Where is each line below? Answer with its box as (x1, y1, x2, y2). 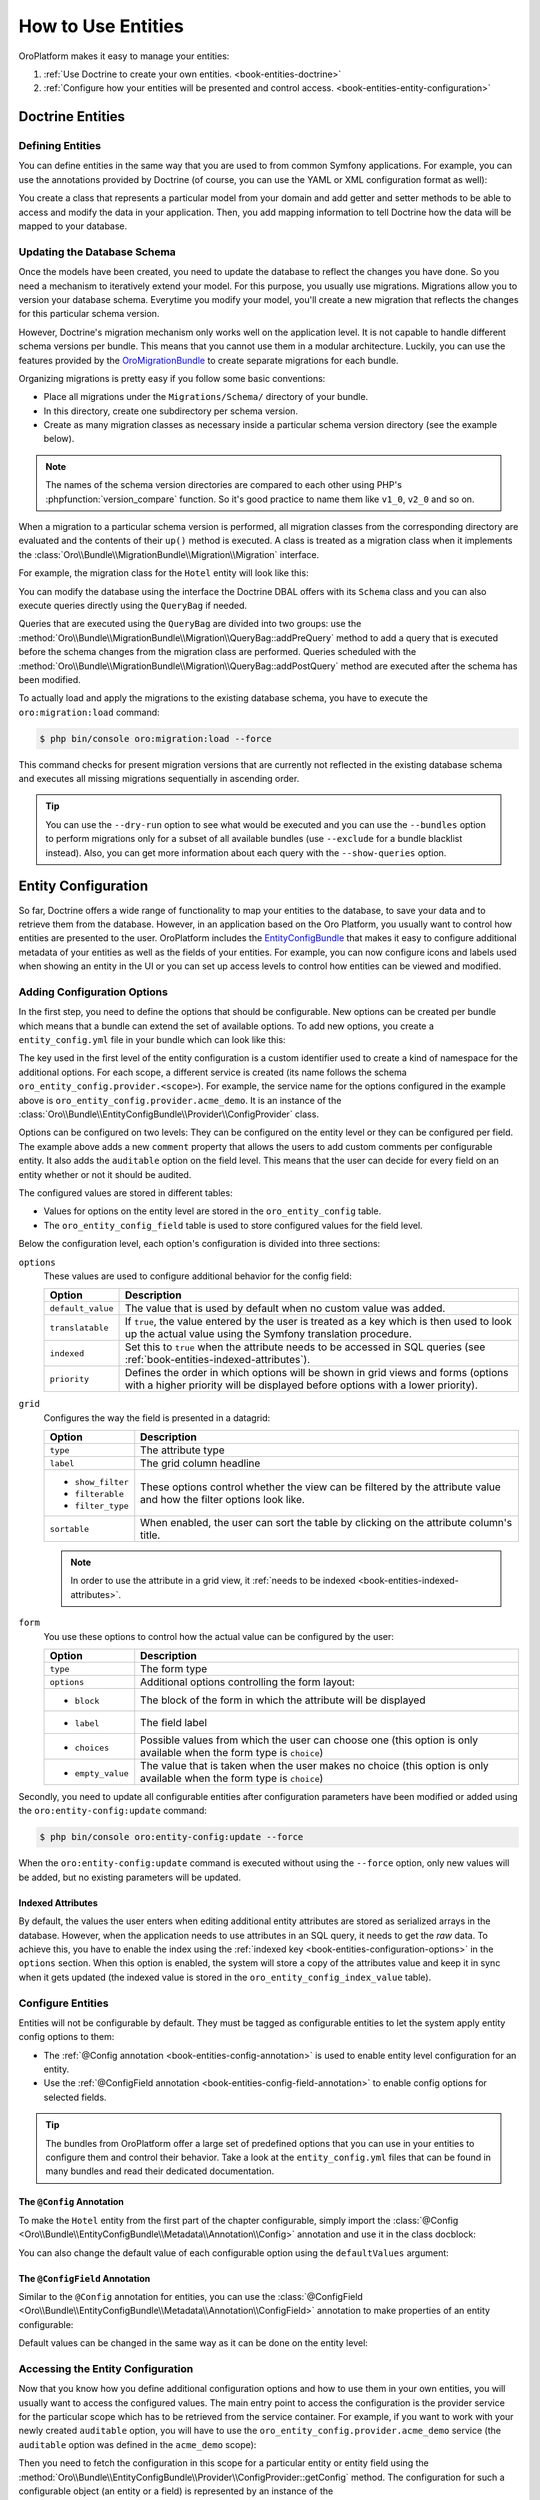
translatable (49, 1322, 109, 1333)
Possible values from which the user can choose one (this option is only (140, 1733, 479, 1747)
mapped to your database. (18, 220, 128, 232)
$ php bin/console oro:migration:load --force (39, 733, 272, 744)
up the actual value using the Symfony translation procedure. (124, 1327, 412, 1341)
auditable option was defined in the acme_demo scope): (18, 2438, 257, 2450)
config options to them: (18, 2031, 115, 2043)
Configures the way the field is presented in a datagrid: (43, 1411, 271, 1424)
